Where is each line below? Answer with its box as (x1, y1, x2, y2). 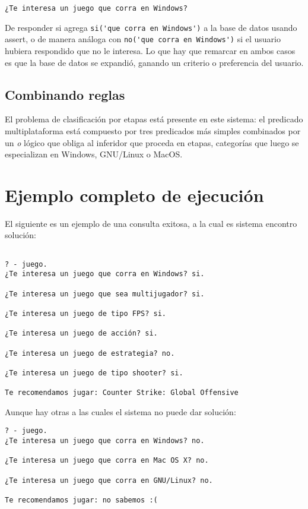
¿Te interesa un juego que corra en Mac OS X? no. (5, 456, 209, 465)
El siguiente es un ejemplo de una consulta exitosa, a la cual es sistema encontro (5, 217, 297, 229)
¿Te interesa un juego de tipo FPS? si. (5, 309, 167, 318)
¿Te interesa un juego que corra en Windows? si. (5, 270, 205, 279)
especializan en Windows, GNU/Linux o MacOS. (5, 148, 183, 160)
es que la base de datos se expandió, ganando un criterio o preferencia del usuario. (5, 56, 304, 68)
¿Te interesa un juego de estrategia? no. (5, 349, 175, 358)
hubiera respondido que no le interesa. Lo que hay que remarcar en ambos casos (5, 44, 296, 56)
